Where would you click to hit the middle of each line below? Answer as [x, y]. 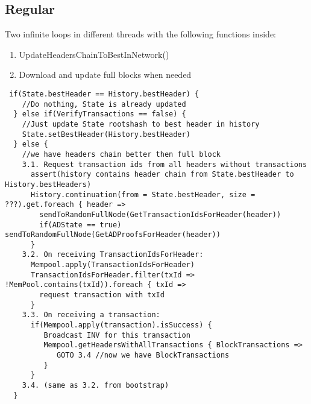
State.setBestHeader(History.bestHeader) [106, 134]
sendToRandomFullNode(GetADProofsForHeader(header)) [113, 235]
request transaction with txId [102, 295]
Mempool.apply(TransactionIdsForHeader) [112, 265]
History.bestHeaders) [48, 184]
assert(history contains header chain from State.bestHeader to [162, 175]
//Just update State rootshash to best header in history [141, 124]
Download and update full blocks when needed [105, 74]
